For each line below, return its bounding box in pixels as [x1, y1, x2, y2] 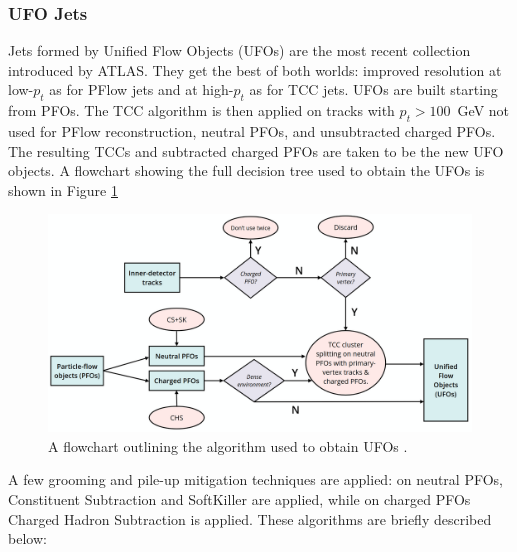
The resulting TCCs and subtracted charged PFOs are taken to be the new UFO [8, 140, 504, 161]
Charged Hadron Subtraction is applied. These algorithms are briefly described [8, 508, 492, 529]
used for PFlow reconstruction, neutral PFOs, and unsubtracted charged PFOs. [8, 121, 496, 141]
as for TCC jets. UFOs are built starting [249, 79, 498, 100]
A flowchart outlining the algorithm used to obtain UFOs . [48, 435, 408, 456]
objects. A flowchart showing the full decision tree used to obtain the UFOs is [8, 160, 485, 181]
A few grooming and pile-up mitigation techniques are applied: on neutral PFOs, [8, 469, 503, 490]
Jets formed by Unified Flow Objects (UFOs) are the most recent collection [8, 40, 471, 61]
